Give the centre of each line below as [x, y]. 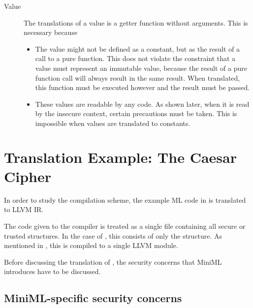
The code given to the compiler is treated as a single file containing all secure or [125, 226]
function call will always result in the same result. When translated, [138, 77]
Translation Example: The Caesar [120, 157]
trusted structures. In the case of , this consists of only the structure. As [113, 235]
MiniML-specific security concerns [93, 298]
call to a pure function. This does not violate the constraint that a [135, 58]
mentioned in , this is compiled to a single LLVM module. [91, 245]
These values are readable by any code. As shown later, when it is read [142, 104]
